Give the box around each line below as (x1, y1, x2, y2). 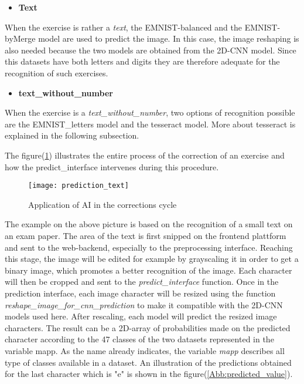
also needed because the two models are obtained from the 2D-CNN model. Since (5, 43, 296, 56)
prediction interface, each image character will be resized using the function (5, 287, 276, 299)
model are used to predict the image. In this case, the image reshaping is (38, 32, 299, 45)
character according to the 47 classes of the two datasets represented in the (5, 333, 274, 345)
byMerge (5, 32, 36, 45)
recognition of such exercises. (5, 66, 108, 79)
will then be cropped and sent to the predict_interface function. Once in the (5, 275, 279, 288)
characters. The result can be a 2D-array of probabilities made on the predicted (5, 321, 291, 334)
